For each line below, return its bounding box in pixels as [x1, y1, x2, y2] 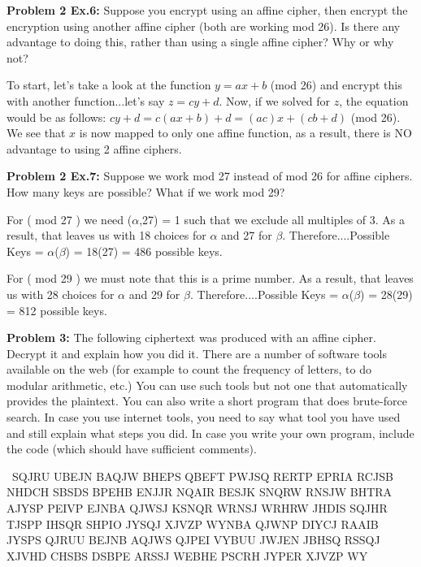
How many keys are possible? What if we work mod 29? [7, 183, 285, 200]
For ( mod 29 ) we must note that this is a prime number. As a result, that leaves [7, 270, 414, 287]
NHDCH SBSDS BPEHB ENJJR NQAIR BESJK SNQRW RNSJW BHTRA [7, 483, 393, 500]
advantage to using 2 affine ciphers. [7, 140, 182, 157]
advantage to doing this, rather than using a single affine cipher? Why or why [7, 33, 394, 50]
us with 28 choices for [7, 285, 115, 302]
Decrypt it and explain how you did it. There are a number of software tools [7, 344, 387, 361]
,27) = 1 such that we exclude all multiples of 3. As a [139, 210, 406, 227]
